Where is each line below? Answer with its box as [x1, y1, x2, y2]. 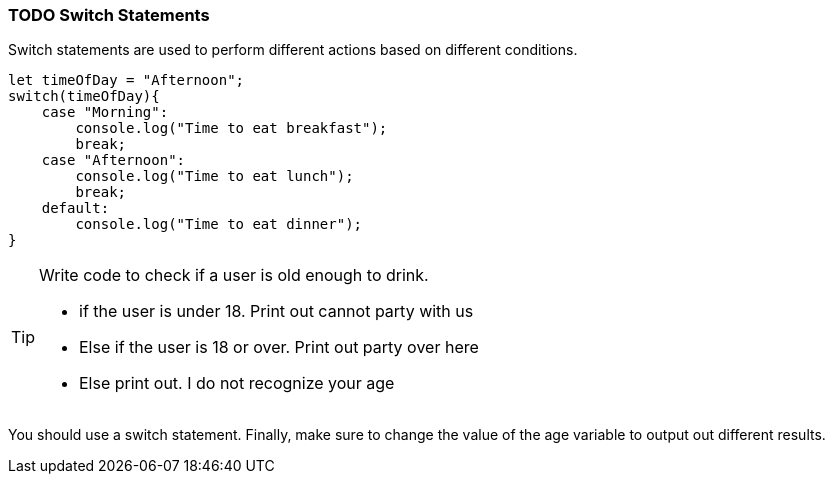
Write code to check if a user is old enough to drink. [39, 265, 429, 286]
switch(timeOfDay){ [8, 88, 160, 105]
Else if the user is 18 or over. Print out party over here [79, 337, 479, 358]
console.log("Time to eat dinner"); [75, 216, 363, 233]
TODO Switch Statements [8, 5, 210, 25]
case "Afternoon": [41, 152, 186, 169]
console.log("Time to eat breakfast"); [75, 120, 388, 137]
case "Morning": [41, 104, 169, 121]
